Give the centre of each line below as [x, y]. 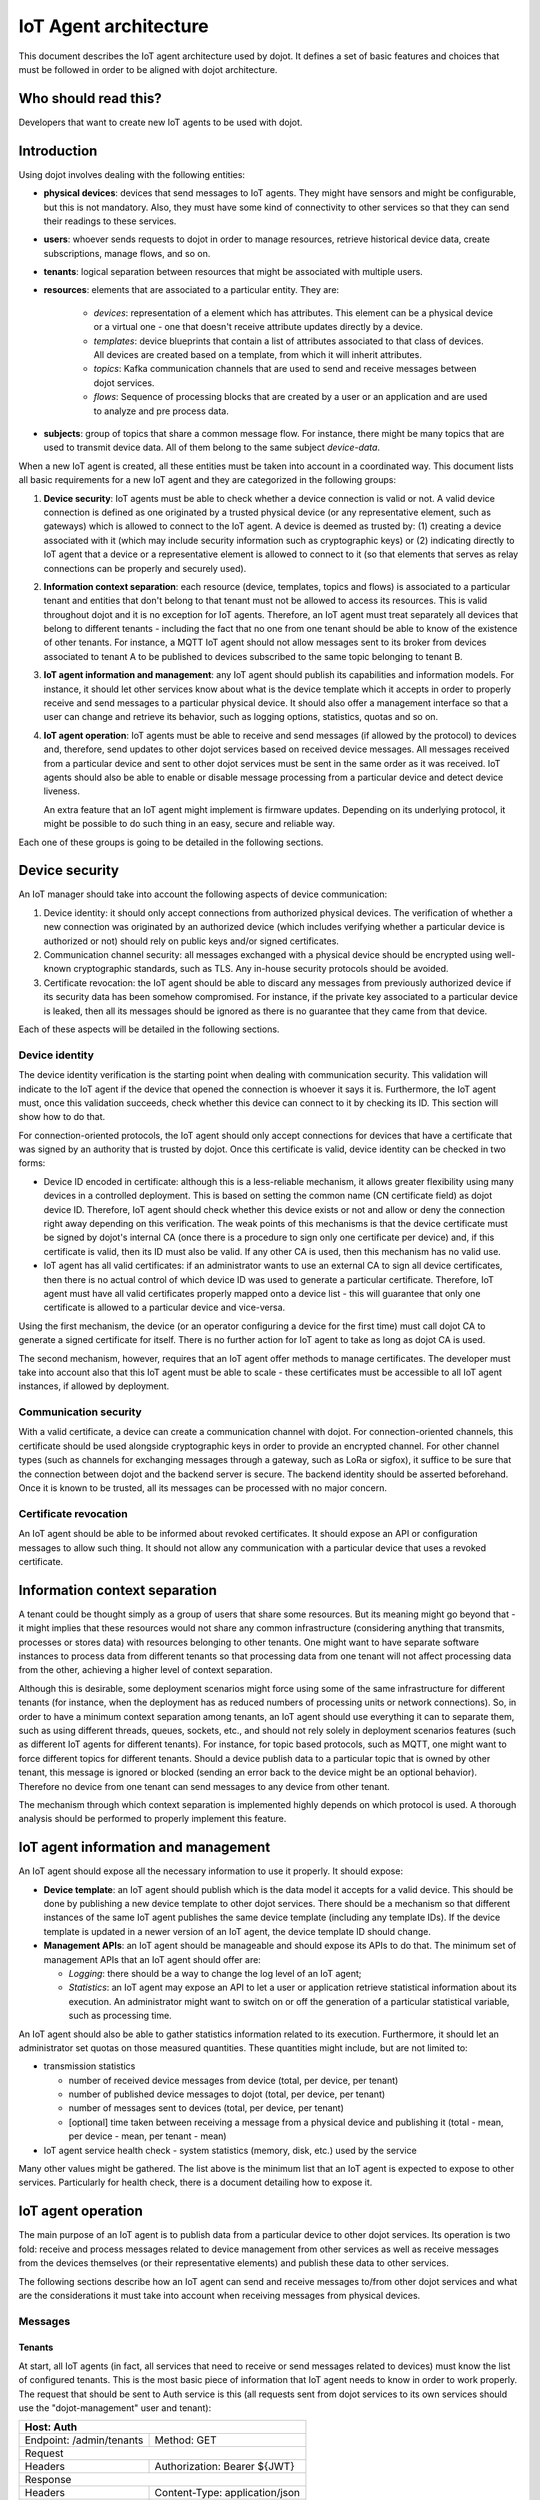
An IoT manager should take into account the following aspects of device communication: [203, 894]
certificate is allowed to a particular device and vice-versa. [164, 1307]
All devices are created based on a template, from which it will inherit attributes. [257, 355]
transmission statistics [89, 2066]
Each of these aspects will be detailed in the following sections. [149, 1029]
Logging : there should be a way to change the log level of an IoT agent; [215, 1973]
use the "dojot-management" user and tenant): [115, 2408]
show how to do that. [62, 1117]
